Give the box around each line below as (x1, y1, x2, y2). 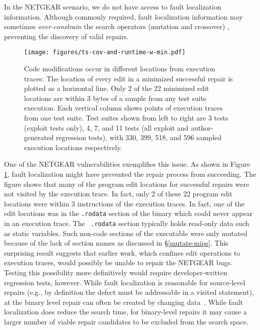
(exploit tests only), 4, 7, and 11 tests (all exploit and (24, 122, 189, 133)
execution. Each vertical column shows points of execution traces (24, 102, 223, 113)
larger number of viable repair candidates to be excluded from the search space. (4, 316, 248, 326)
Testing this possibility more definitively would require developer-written (4, 267, 227, 278)
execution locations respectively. (24, 142, 122, 152)
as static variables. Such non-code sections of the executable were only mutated (4, 228, 247, 238)
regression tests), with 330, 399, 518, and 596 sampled (56, 132, 222, 143)
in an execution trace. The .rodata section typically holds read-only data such (4, 218, 249, 228)
